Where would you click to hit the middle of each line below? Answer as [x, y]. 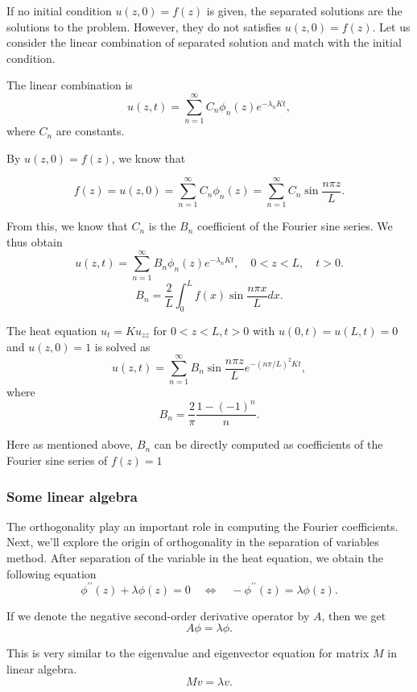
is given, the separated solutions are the [304, 10]
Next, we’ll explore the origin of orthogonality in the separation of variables [193, 542]
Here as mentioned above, [70, 444]
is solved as [122, 346]
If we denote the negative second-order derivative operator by [158, 615]
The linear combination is [70, 85]
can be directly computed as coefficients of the [268, 444]
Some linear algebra [72, 496]
